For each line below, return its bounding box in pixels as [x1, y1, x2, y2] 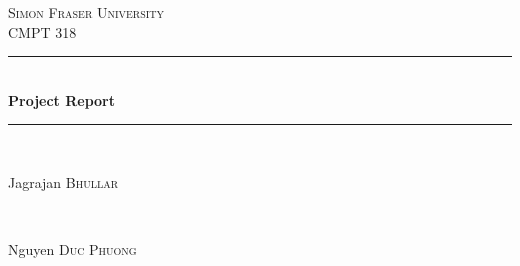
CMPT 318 [8, 21, 77, 42]
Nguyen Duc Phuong [8, 239, 137, 260]
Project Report [8, 89, 116, 110]
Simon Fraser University [8, 2, 165, 22]
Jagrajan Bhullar [8, 171, 119, 192]
